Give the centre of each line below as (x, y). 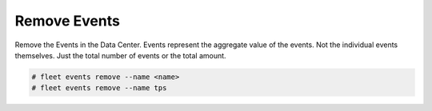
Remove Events (67, 21)
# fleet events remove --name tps (99, 88)
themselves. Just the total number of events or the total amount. (121, 55)
